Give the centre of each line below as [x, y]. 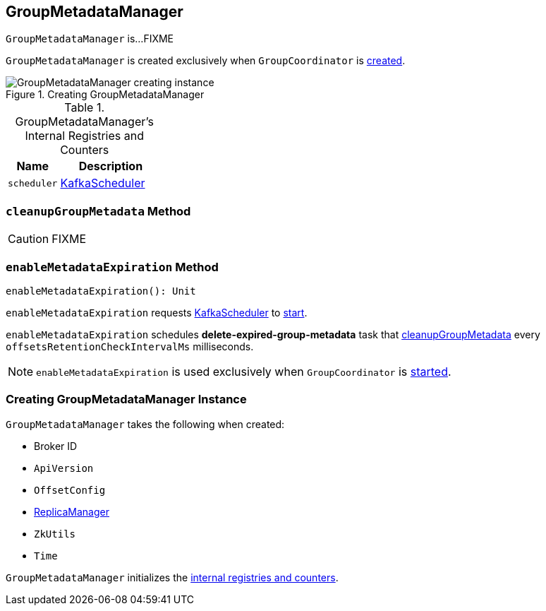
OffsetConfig [70, 490]
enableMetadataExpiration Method [112, 267]
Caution [29, 239]
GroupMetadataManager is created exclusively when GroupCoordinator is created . [206, 61]
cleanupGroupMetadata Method [98, 211]
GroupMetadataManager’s [84, 122]
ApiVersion [64, 468]
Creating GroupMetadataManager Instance [126, 399]
